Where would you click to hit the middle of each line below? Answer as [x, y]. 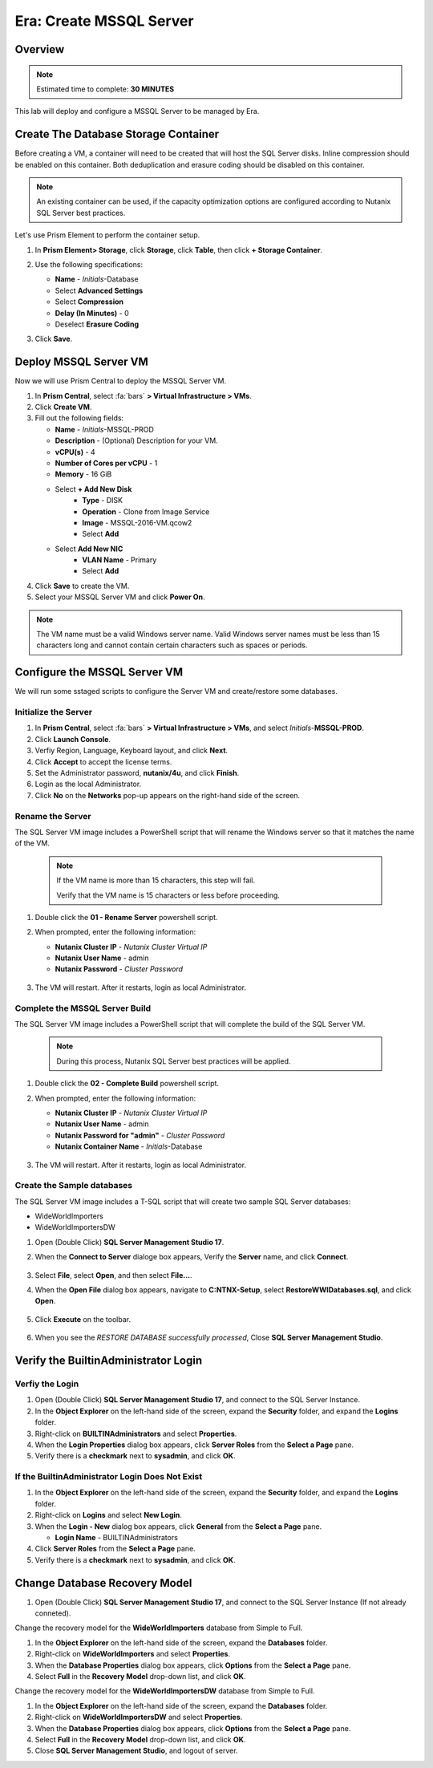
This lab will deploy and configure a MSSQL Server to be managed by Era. [137, 112]
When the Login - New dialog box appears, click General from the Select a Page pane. [178, 1526]
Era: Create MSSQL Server [104, 21]
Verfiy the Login [47, 1384]
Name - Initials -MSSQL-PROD [104, 429]
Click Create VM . [63, 407]
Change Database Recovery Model [103, 1583]
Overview [40, 49]
